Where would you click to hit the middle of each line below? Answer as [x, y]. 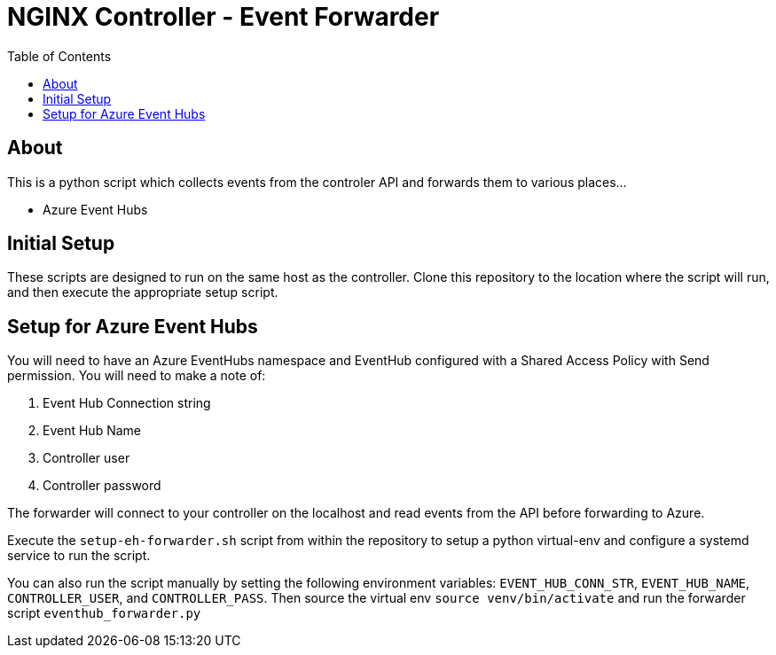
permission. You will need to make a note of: [137, 376]
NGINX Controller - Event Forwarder [223, 17]
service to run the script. [79, 556]
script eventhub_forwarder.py [104, 613]
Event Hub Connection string [127, 403]
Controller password [102, 486]
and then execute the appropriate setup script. [143, 292]
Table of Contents [59, 56]
